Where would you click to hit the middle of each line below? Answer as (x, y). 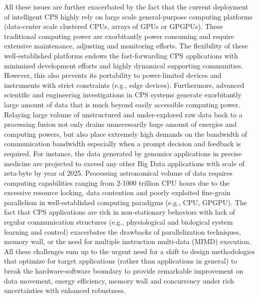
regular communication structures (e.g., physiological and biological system (119, 222)
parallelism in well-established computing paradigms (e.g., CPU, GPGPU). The (126, 202)
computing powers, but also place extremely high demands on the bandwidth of (126, 134)
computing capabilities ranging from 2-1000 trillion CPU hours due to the (117, 182)
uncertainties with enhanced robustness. (65, 290)
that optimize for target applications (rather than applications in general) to (121, 261)
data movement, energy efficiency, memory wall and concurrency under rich (119, 280)
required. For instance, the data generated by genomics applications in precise (123, 153)
